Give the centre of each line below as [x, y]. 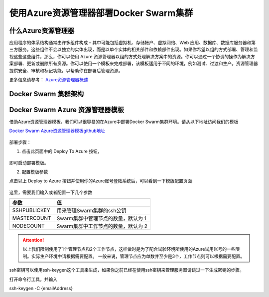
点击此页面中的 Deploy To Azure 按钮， [62, 151]
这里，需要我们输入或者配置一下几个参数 [51, 192]
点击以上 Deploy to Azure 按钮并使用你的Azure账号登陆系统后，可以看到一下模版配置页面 [101, 181]
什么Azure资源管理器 [42, 31]
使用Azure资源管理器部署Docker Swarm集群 [101, 13]
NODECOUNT [28, 226]
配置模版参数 [35, 171]
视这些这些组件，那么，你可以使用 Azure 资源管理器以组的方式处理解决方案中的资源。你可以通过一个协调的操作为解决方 [132, 56]
